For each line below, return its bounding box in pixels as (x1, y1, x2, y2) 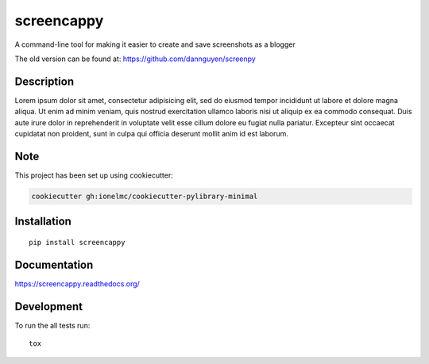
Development (14, 300, 83, 313)
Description (14, 75, 75, 88)
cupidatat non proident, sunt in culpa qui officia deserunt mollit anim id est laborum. (14, 129, 289, 139)
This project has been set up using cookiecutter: (14, 171, 174, 180)
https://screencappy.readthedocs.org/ (14, 278, 141, 289)
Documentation (14, 258, 94, 271)
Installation (14, 215, 71, 228)
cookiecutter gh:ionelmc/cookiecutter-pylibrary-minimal (31, 191, 258, 201)
